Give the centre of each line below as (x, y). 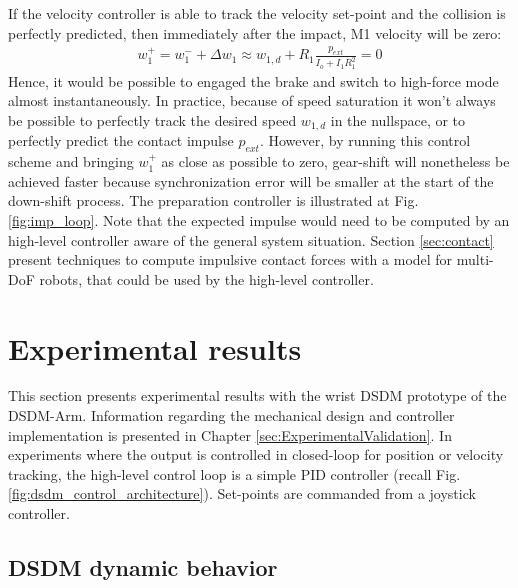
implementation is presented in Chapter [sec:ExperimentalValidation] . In (230, 434)
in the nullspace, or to (398, 119)
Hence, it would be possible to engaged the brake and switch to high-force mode (253, 80)
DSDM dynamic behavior (143, 567)
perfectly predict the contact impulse (121, 140)
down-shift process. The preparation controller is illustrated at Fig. (213, 200)
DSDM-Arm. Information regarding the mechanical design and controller (231, 415)
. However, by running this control (365, 140)
